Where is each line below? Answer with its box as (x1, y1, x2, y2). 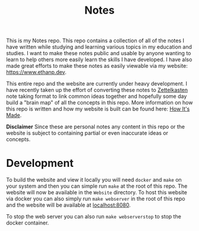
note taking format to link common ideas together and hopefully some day (6, 93, 187, 100)
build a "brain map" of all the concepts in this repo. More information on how (6, 99, 193, 106)
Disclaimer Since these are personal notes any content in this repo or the (6, 123, 185, 131)
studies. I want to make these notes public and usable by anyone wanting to (6, 50, 191, 57)
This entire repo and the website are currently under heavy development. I (6, 80, 188, 87)
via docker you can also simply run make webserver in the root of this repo (6, 195, 185, 202)
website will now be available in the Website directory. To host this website (6, 189, 188, 196)
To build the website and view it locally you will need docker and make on (6, 176, 182, 183)
